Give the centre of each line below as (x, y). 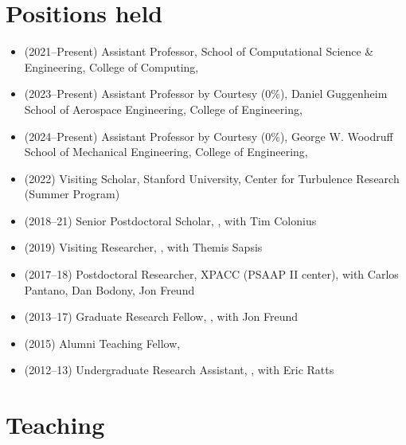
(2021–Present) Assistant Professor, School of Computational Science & (199, 51)
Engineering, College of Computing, (111, 66)
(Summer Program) (72, 194)
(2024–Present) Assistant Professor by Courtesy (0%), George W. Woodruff (209, 136)
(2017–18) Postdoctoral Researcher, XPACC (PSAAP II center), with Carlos (211, 274)
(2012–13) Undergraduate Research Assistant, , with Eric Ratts (179, 370)
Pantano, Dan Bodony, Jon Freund (109, 289)
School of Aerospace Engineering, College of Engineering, (163, 109)
